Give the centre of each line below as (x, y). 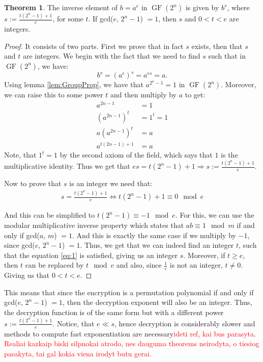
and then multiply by (144, 95)
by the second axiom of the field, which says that (136, 155)
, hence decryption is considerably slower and (185, 323)
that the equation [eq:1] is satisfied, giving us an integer (91, 255)
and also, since (139, 265)
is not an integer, (196, 265)
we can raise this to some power (54, 95)
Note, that (20, 155)
